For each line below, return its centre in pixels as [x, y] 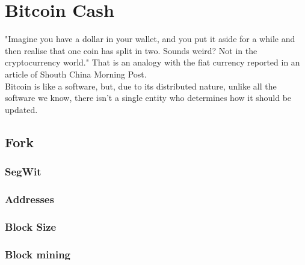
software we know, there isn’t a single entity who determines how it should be [148, 98]
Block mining [38, 254]
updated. [21, 109]
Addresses [29, 199]
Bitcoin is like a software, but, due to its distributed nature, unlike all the [141, 86]
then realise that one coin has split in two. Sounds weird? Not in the [131, 50]
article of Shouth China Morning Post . [76, 74]
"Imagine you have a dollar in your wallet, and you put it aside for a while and [150, 39]
